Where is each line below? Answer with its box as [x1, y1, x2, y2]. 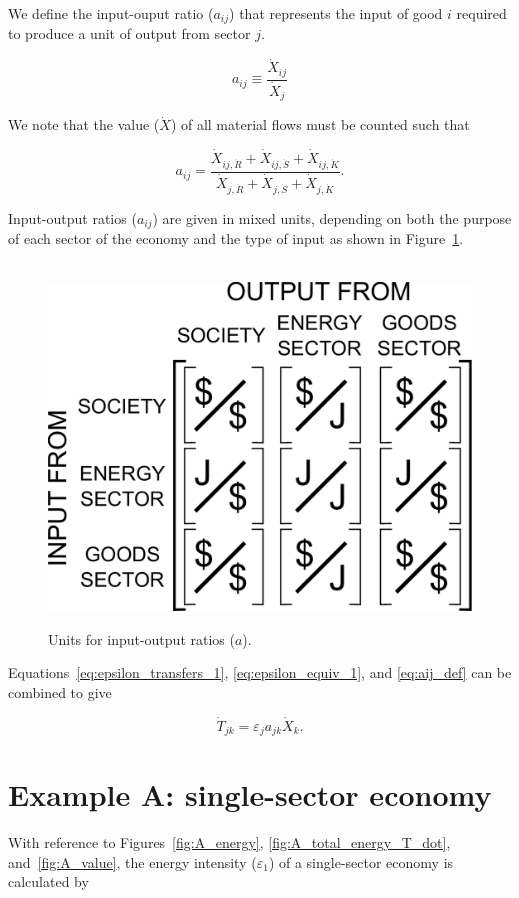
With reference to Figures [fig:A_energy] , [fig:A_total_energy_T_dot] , [8, 832, 451, 853]
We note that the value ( [8, 114, 160, 135]
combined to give [8, 681, 112, 702]
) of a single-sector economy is [268, 851, 454, 872]
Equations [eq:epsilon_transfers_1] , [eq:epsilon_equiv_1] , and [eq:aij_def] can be [8, 662, 512, 683]
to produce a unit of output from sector [8, 23, 251, 44]
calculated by [8, 871, 89, 892]
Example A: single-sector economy [8, 774, 492, 815]
